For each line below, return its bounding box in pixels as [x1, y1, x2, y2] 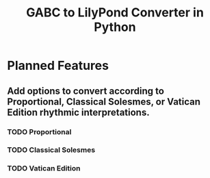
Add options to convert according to [7, 85, 164, 97]
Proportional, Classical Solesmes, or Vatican [7, 96, 200, 107]
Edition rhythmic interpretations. [7, 106, 150, 118]
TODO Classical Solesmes [7, 145, 96, 155]
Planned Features [7, 58, 109, 73]
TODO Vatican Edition [7, 164, 81, 173]
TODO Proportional [7, 127, 72, 136]
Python [94, 19, 136, 35]
